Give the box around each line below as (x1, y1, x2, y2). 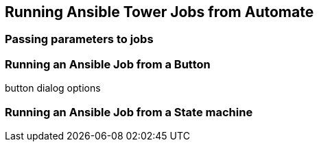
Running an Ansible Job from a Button (5, 57, 211, 71)
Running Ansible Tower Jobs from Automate (5, 3, 314, 21)
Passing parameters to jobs (5, 32, 154, 46)
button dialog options (5, 82, 101, 94)
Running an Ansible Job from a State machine (5, 105, 253, 119)
